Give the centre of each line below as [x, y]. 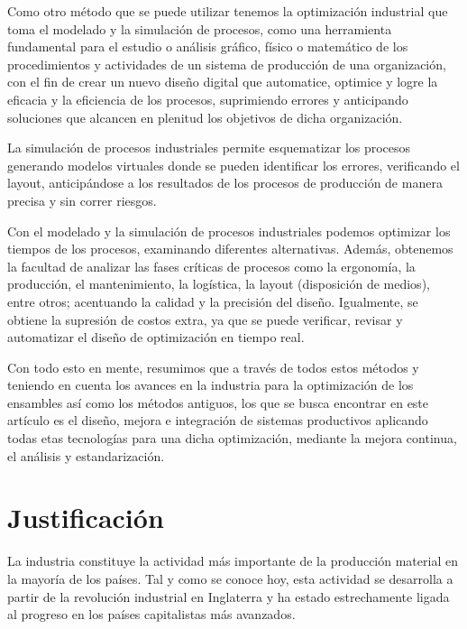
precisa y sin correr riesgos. [82, 200]
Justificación [86, 518]
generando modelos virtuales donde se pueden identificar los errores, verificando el [233, 165]
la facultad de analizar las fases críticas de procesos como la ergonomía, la [211, 266]
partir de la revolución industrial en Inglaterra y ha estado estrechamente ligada [229, 596]
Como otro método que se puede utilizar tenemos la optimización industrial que [228, 11]
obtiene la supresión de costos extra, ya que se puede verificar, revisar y [205, 319]
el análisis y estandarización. [86, 455]
